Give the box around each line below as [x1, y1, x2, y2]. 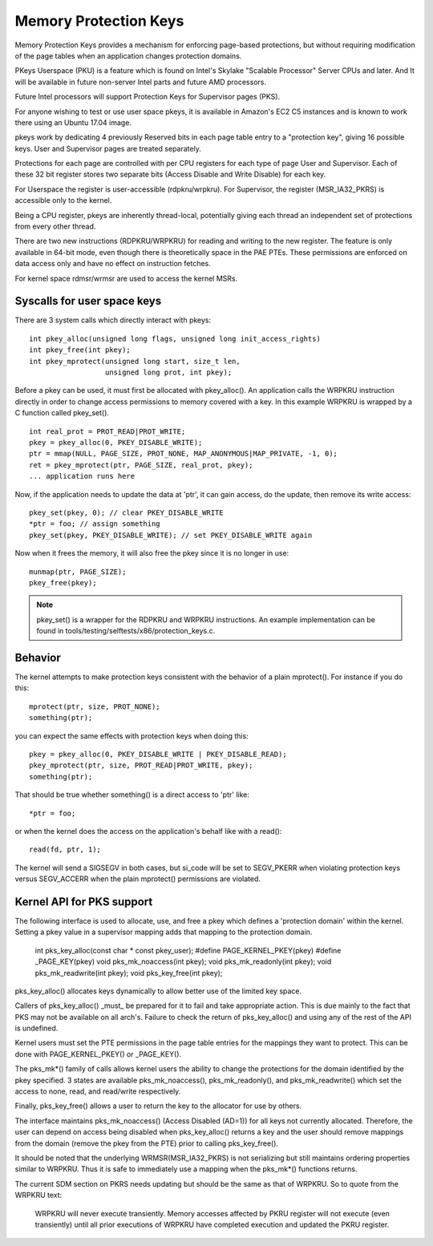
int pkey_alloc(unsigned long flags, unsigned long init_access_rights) [29, 334, 321, 343]
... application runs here [29, 471, 136, 481]
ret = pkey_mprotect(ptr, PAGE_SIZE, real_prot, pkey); [29, 460, 253, 469]
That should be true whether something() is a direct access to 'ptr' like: [14, 790, 250, 799]
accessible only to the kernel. [14, 196, 112, 205]
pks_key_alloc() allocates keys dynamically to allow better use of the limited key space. [14, 986, 302, 996]
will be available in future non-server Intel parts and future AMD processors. [14, 77, 266, 87]
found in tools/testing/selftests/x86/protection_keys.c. [36, 626, 216, 636]
